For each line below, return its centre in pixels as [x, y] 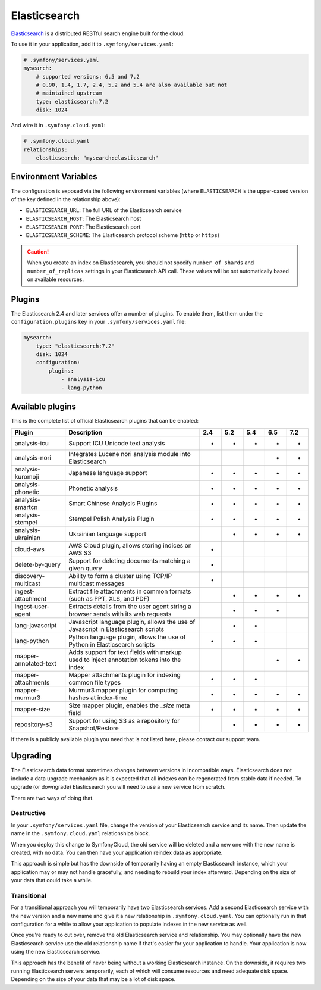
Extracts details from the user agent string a [130, 606]
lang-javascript [36, 625]
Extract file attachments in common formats [130, 591]
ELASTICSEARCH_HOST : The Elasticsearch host [84, 218]
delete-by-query [37, 564]
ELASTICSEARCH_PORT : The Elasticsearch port [83, 227]
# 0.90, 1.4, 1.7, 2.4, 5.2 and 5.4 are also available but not [132, 85]
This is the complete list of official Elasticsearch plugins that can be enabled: [105, 421]
